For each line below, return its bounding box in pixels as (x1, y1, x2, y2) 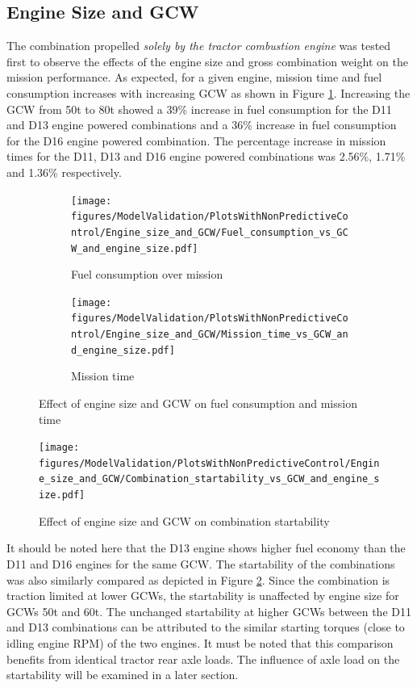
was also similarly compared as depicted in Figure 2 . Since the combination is (6, 571, 390, 588)
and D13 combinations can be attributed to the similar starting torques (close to (6, 619, 405, 636)
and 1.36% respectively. (6, 163, 122, 180)
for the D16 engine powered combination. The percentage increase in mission (6, 132, 386, 149)
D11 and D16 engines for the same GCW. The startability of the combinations (6, 555, 395, 572)
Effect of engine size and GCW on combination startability (39, 512, 330, 529)
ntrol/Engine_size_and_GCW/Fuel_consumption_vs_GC (71, 226, 348, 238)
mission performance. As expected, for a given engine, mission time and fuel (6, 69, 382, 86)
